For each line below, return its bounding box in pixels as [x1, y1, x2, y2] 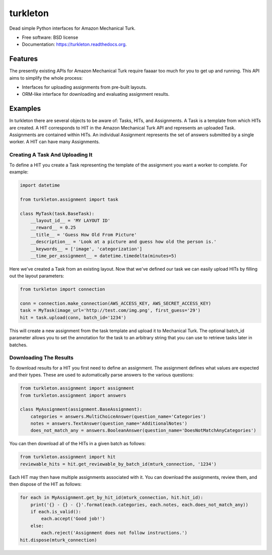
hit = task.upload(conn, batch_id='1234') [20, 315, 126, 320]
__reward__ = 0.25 [30, 225, 76, 230]
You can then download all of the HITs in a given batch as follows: [9, 441, 146, 447]
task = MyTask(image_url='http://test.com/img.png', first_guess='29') [20, 307, 201, 314]
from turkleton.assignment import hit [20, 454, 116, 460]
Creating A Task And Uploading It [9, 151, 93, 158]
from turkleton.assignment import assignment [20, 386, 134, 391]
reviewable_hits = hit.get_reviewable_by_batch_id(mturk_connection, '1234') [20, 461, 217, 467]
